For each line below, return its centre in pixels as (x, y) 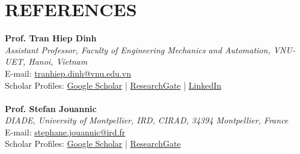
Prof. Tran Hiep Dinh (51, 38)
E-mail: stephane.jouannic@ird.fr (65, 132)
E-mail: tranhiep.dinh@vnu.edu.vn (68, 73)
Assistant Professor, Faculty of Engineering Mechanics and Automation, (138, 49)
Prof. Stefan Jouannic (51, 108)
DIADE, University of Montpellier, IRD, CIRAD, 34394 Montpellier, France (147, 120)
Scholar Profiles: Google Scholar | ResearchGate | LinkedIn (113, 85)
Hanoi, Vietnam (58, 61)
